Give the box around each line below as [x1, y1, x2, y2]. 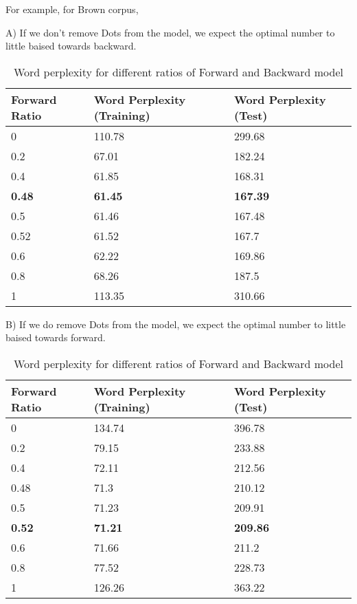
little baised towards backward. [5, 39, 137, 53]
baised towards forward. [5, 330, 106, 345]
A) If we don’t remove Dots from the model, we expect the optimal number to [5, 25, 335, 39]
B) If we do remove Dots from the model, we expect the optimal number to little [5, 316, 346, 331]
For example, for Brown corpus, [5, 2, 139, 16]
